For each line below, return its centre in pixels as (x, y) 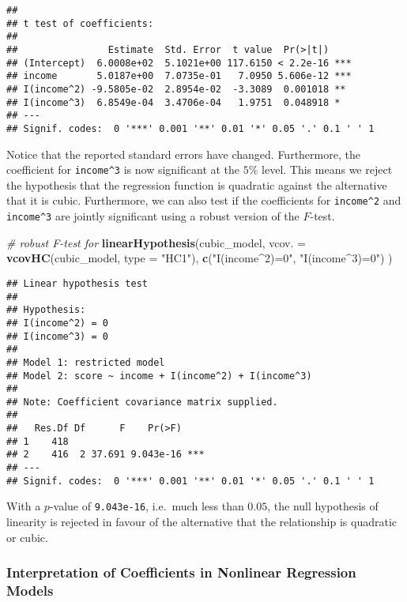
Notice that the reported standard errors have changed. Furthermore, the (183, 154)
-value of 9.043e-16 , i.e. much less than (147, 506)
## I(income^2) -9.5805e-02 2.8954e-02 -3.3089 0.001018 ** (176, 89)
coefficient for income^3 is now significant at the (123, 169)
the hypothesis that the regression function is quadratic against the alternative (197, 184)
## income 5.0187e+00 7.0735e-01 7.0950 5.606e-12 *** (179, 76)
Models (30, 591)
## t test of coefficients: (80, 23)
